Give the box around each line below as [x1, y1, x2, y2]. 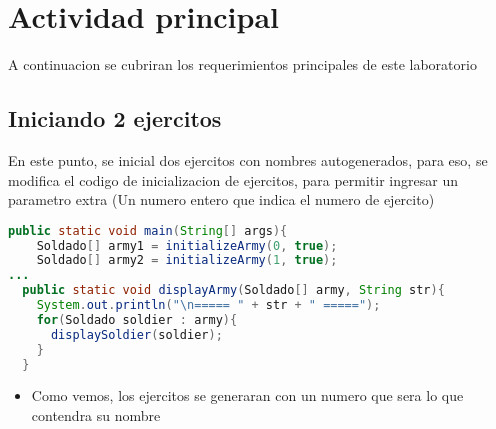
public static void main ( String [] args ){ [8, 223, 288, 238]
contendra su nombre [31, 405, 161, 426]
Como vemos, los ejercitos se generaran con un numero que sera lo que [31, 385, 464, 406]
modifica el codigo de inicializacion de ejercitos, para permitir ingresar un [8, 169, 458, 190]
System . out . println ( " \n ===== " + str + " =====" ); [36, 298, 381, 313]
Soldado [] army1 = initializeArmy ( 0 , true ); [36, 238, 338, 253]
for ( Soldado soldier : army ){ [36, 312, 238, 327]
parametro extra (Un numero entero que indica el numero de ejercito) [8, 189, 435, 210]
